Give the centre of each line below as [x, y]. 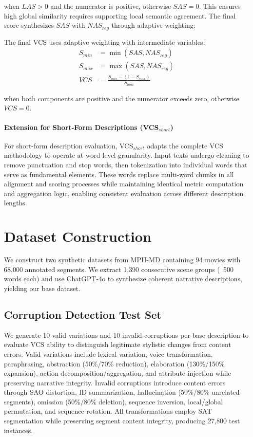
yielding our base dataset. [42, 288]
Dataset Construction [78, 236]
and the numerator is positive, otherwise [111, 6]
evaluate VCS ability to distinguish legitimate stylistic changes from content [117, 344]
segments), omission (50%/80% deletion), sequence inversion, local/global [114, 401]
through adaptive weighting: [153, 25]
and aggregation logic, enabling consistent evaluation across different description [124, 193]
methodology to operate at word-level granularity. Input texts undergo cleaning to [126, 155]
